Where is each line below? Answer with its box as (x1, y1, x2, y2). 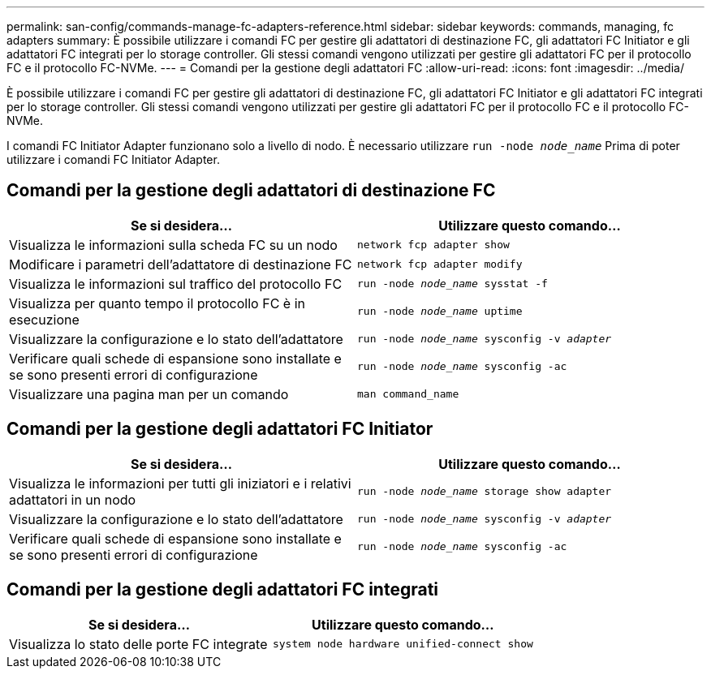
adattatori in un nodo (9, 491, 136, 508)
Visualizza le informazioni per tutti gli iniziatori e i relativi (9, 475, 351, 492)
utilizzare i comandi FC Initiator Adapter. (6, 153, 220, 166)
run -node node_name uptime (357, 305, 523, 318)
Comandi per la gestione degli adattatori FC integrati (6, 579, 439, 600)
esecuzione (9, 311, 80, 328)
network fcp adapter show (357, 239, 510, 252)
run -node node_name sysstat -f (357, 277, 548, 290)
